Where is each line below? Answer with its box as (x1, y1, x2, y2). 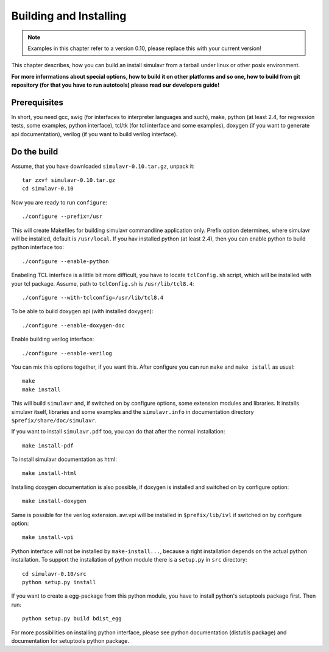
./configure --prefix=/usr (22, 213, 103, 220)
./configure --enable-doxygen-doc (22, 322, 125, 329)
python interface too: (11, 244, 64, 251)
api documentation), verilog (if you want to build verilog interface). (11, 130, 178, 137)
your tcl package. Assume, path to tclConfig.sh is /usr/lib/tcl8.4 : (11, 280, 194, 287)
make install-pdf (22, 442, 74, 449)
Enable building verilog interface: (11, 336, 94, 343)
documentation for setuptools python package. (11, 637, 130, 644)
